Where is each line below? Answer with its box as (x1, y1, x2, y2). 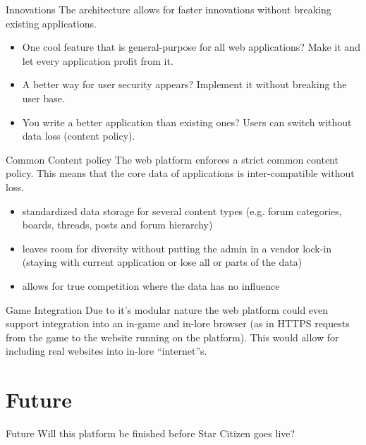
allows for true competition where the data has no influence (22, 278, 280, 293)
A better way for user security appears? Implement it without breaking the (22, 77, 347, 92)
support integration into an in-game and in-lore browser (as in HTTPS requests (6, 316, 350, 331)
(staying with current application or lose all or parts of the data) (22, 255, 303, 269)
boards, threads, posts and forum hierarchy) (22, 217, 213, 232)
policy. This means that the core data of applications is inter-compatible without (6, 166, 355, 181)
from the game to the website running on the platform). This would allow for (6, 329, 339, 344)
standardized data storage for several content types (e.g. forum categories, (22, 203, 342, 218)
